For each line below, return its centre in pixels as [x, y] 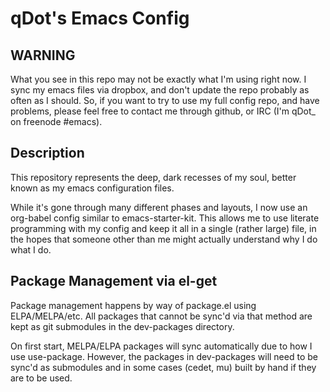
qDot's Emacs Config [100, 18]
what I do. [31, 249]
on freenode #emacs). [56, 121]
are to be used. [41, 378]
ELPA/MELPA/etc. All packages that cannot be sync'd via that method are [161, 316]
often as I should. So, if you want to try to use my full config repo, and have [165, 100]
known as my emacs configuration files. [92, 188]
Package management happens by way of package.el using [133, 305]
